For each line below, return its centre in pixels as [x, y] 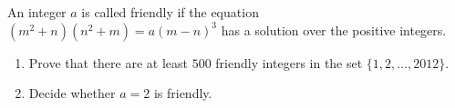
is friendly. [183, 93]
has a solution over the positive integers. [334, 29]
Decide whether [72, 93]
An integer [37, 12]
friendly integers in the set [289, 62]
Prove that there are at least [108, 62]
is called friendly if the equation [170, 12]
